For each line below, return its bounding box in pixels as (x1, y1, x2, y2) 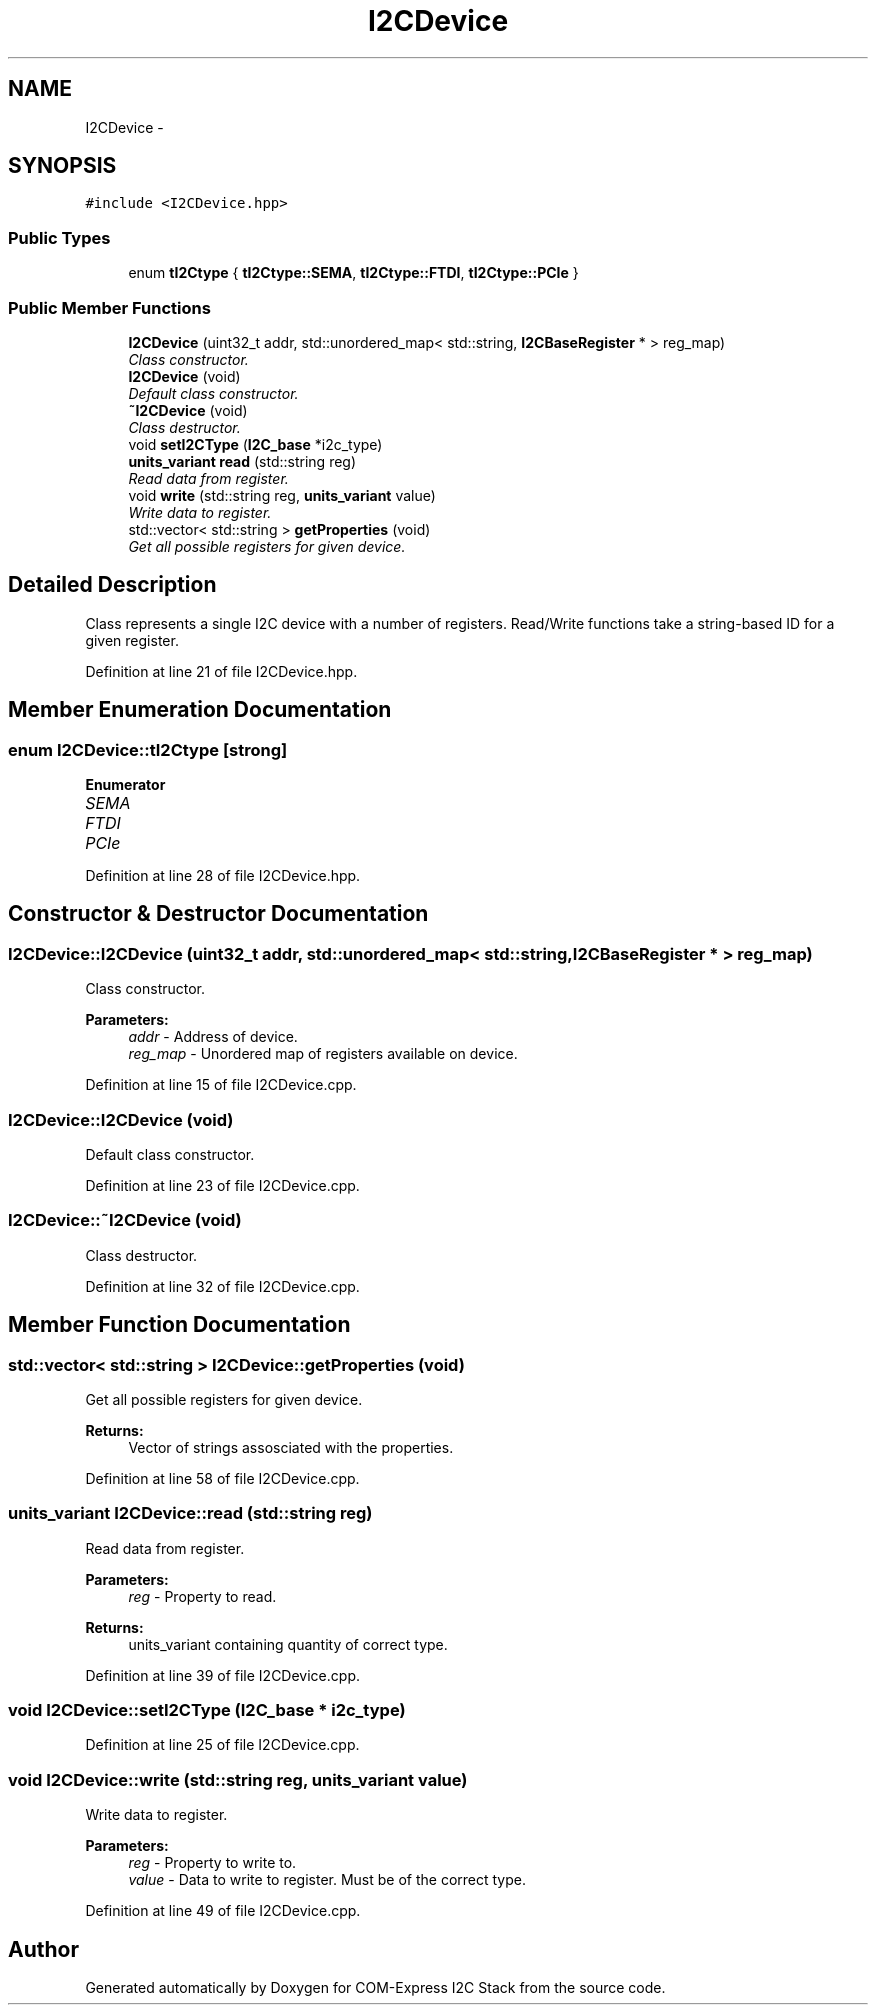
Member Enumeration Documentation (8, 697, 392, 723)
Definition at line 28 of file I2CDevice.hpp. (85, 867, 361, 884)
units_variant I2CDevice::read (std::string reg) (8, 1503, 373, 1524)
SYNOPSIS (8, 153, 117, 179)
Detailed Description (8, 572, 217, 598)
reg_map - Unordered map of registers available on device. (128, 1045, 518, 1063)
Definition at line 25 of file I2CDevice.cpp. (85, 1736, 360, 1754)
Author (8, 1936, 79, 1962)
